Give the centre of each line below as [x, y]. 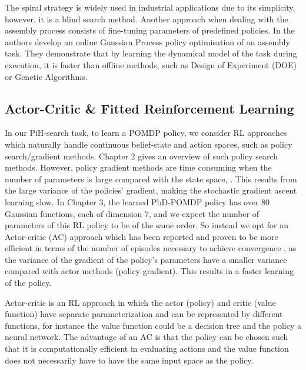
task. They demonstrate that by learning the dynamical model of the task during [151, 53]
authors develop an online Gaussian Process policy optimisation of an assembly [147, 41]
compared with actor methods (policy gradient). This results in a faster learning [149, 271]
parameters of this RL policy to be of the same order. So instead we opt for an [147, 225]
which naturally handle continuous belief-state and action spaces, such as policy [149, 144]
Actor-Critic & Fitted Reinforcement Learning [149, 108]
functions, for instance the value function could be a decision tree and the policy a [153, 325]
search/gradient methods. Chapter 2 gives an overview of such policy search [142, 156]
